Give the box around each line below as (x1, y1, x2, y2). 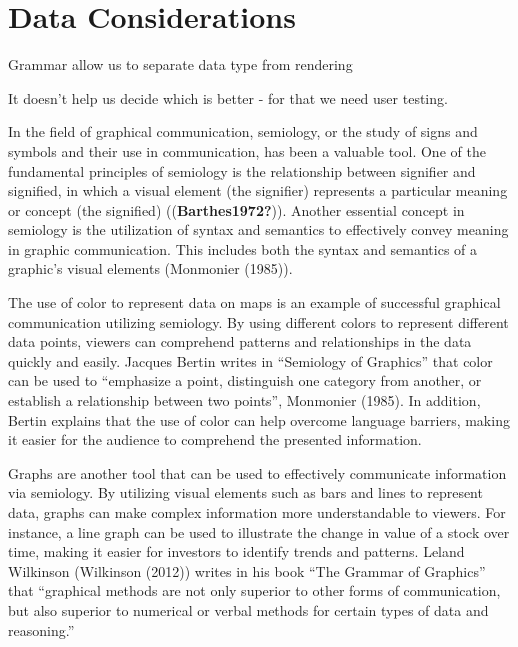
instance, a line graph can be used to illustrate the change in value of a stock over (8, 521, 510, 542)
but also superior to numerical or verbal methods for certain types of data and (8, 599, 489, 620)
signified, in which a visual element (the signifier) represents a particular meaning (8, 180, 508, 201)
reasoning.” (8, 619, 75, 640)
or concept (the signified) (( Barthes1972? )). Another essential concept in (8, 199, 465, 220)
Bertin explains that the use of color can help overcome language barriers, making (8, 409, 510, 430)
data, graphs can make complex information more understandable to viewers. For (8, 502, 506, 522)
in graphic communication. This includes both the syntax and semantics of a (8, 238, 478, 259)
